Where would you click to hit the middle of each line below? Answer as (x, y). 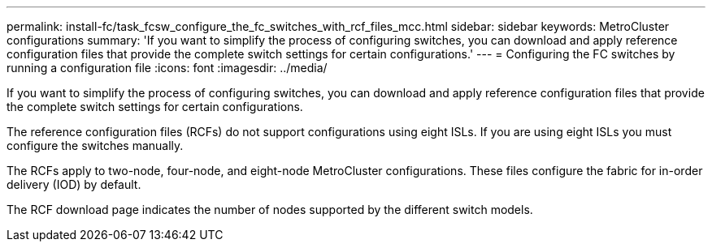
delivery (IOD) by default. (74, 184)
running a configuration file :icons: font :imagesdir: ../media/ (167, 68)
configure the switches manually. (95, 145)
